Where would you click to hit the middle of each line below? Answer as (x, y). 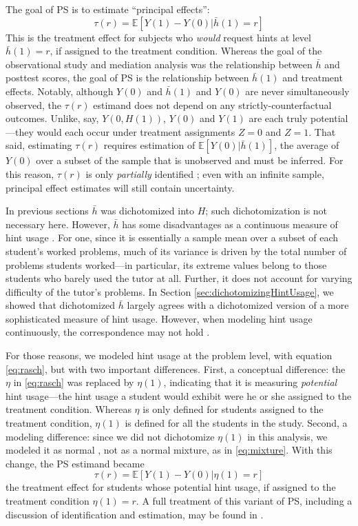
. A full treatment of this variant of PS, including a (244, 500)
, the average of (307, 145)
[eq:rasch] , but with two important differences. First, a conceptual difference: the (176, 368)
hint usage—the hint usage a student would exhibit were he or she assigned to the (179, 395)
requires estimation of (149, 145)
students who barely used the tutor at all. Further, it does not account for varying (179, 278)
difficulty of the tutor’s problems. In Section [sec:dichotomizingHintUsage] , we (170, 291)
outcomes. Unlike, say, (52, 118)
